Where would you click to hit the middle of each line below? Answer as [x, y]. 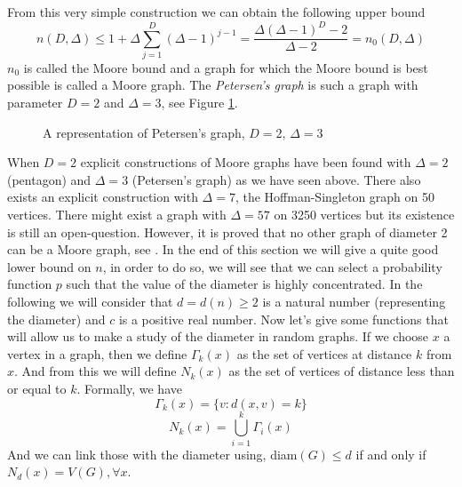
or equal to [37, 388]
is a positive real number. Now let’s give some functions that [283, 319]
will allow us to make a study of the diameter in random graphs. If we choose [218, 336]
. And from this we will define [96, 371]
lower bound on [49, 266]
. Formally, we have [129, 388]
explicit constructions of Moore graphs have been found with [246, 162]
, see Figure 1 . [199, 103]
